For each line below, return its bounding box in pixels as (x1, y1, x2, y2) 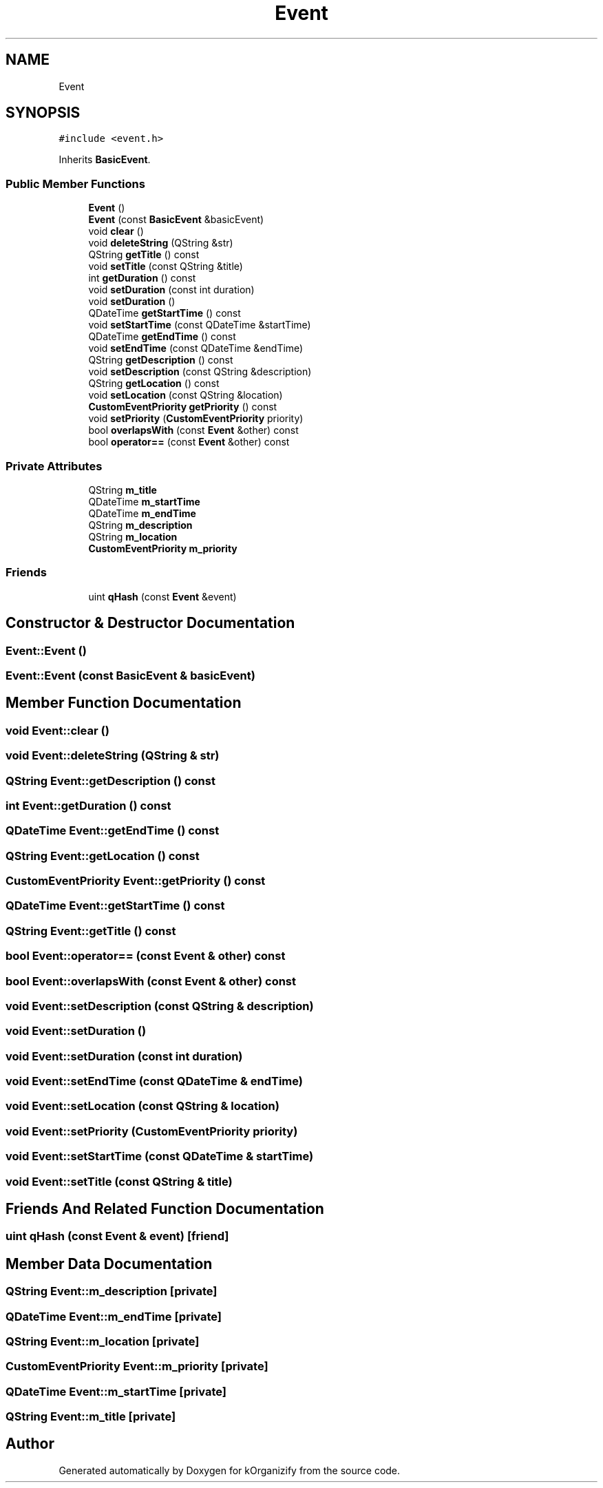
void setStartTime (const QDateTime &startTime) (88, 319, 311, 331)
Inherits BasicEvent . (59, 154, 151, 166)
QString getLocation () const (88, 377, 220, 390)
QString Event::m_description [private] (6, 1284, 218, 1299)
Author (6, 1435, 54, 1453)
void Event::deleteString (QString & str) (6, 748, 220, 763)
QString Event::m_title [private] (6, 1410, 176, 1424)
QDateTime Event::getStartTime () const (6, 899, 225, 913)
